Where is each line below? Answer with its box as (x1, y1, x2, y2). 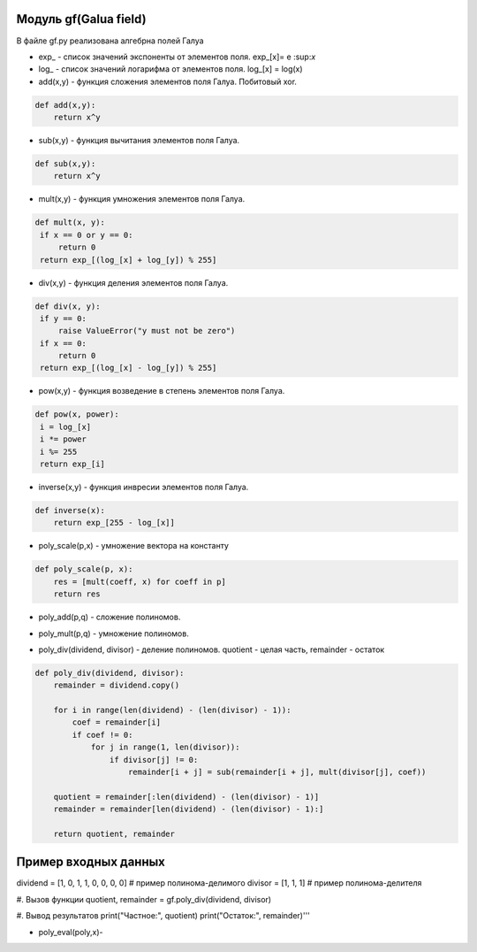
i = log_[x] (40, 421, 92, 432)
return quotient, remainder (53, 828, 176, 839)
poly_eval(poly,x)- (38, 926, 103, 937)
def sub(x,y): (34, 159, 96, 169)
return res (53, 589, 101, 599)
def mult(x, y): (34, 218, 106, 227)
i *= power (40, 434, 87, 444)
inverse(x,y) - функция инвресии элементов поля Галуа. (38, 482, 249, 492)
